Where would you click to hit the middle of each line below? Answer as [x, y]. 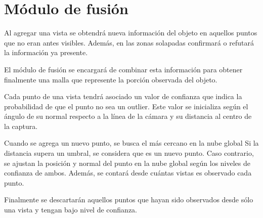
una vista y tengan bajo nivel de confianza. [71, 210]
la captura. [21, 126]
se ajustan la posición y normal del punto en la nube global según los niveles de [127, 163]
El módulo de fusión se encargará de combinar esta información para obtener [123, 69]
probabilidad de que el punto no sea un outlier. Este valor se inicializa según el [126, 106]
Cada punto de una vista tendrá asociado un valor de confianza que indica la [123, 96]
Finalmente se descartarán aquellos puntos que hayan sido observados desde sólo [129, 200]
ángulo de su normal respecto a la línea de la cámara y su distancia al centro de [128, 116]
